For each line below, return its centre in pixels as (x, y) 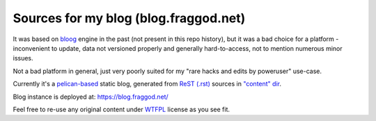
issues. (23, 58)
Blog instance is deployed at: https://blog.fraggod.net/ (91, 97)
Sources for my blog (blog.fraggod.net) (129, 18)
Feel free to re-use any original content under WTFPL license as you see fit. (121, 109)
